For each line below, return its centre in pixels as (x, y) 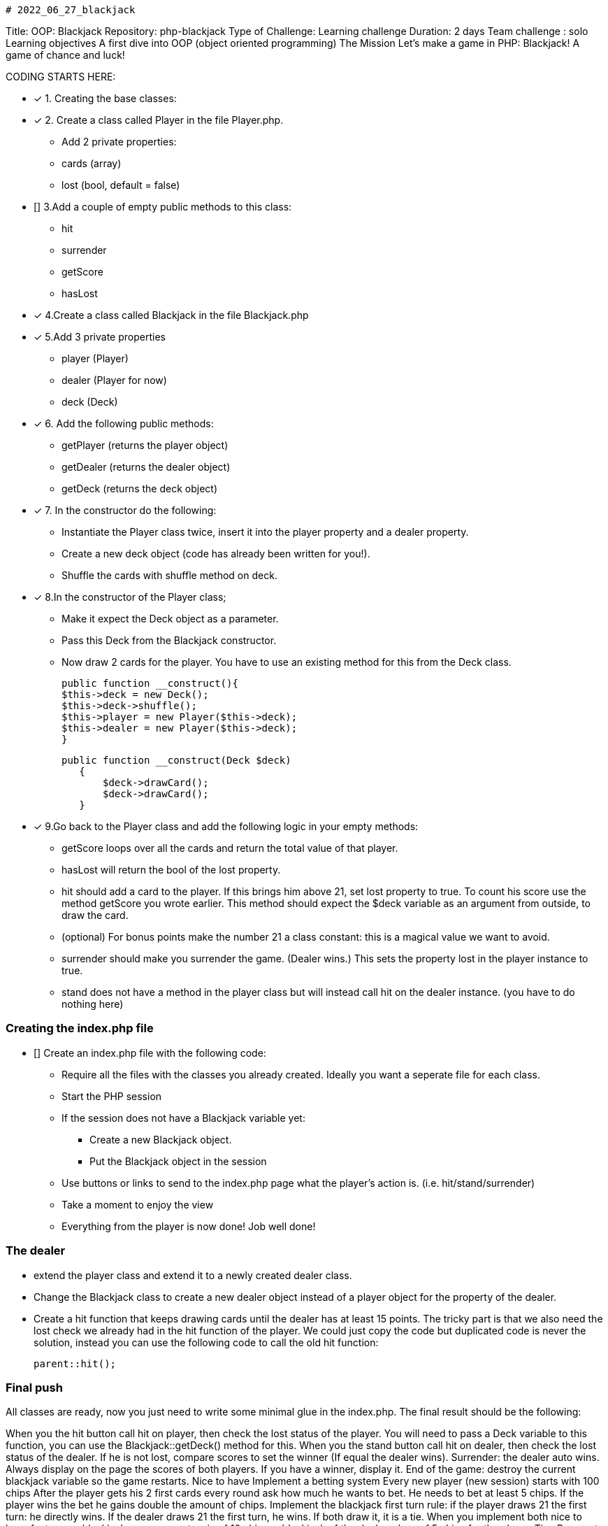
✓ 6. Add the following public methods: (124, 423)
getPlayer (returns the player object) (145, 445)
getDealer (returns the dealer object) (146, 467)
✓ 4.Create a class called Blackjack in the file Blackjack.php (171, 315)
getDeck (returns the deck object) (139, 489)
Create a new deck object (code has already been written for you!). (216, 554)
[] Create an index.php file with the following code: (150, 1053)
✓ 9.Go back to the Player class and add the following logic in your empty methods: (226, 826)
